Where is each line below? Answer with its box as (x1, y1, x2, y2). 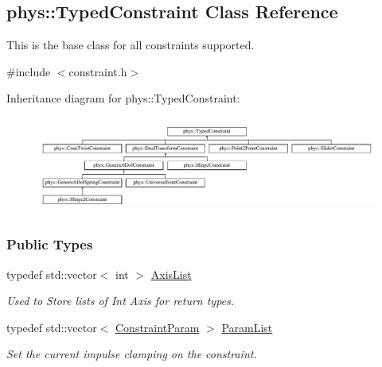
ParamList (221, 319, 273, 335)
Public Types (6, 234, 93, 254)
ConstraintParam (115, 319, 200, 335)
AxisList (150, 265, 192, 282)
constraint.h (68, 63, 127, 79)
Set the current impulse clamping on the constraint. (6, 346, 257, 362)
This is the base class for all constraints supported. (6, 37, 255, 53)
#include (6, 63, 51, 79)
